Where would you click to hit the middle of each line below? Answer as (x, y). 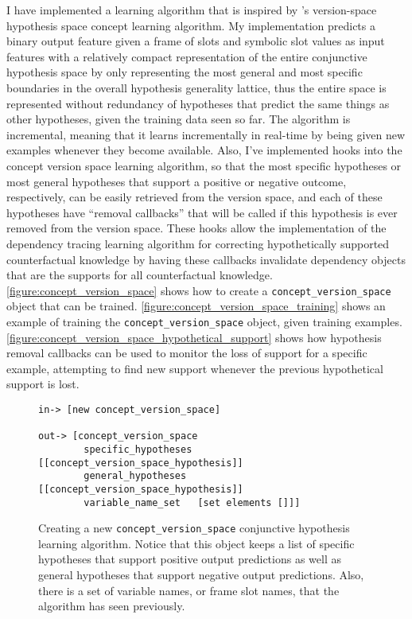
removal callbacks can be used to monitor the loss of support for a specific (187, 353)
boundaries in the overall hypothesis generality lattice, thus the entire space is (196, 87)
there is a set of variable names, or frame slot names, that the (189, 590)
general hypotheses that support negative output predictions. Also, (201, 575)
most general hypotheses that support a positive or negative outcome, (177, 181)
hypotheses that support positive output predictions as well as (190, 559)
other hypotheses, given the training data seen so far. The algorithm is (179, 119)
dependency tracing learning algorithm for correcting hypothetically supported (198, 243)
